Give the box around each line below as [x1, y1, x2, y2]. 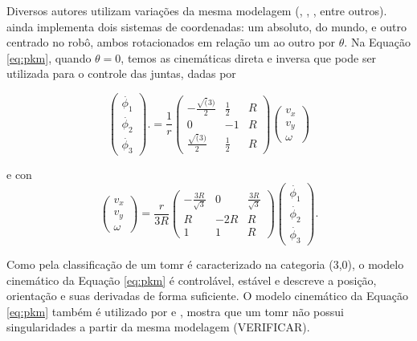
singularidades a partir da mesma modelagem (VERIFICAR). [6, 319, 310, 335]
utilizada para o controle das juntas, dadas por [6, 65, 236, 82]
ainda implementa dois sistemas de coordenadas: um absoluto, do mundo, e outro [6, 18, 407, 35]
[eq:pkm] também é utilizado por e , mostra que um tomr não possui [6, 302, 344, 319]
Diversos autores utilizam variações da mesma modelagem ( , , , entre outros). [6, 2, 387, 18]
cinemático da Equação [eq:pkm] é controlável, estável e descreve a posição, [6, 271, 377, 288]
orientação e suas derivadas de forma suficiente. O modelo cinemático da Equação [6, 287, 408, 304]
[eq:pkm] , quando [6, 49, 92, 66]
